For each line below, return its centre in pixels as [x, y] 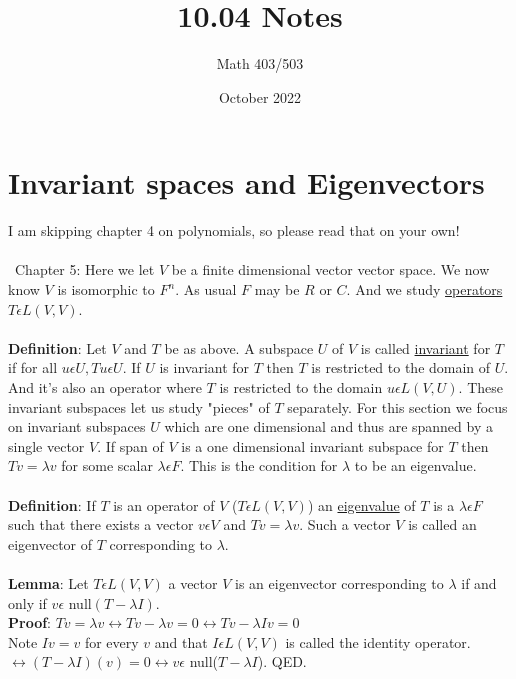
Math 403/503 [260, 63]
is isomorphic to [106, 289]
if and [479, 582]
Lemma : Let [48, 582]
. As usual [206, 289]
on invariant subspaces [77, 426]
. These [480, 387]
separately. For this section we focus [397, 406]
